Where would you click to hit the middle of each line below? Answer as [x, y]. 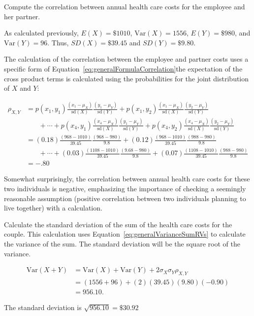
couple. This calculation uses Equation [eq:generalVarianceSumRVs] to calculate [125, 234]
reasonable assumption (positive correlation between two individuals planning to [125, 198]
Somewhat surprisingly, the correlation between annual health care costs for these [127, 179]
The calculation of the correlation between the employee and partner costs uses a [126, 59]
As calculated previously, [41, 33]
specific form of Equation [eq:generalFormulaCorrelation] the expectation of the [123, 68]
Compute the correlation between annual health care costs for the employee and [125, 6]
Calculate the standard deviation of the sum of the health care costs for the [118, 224]
